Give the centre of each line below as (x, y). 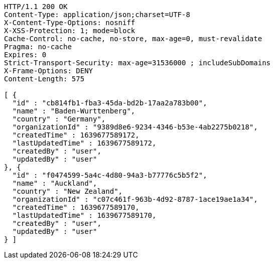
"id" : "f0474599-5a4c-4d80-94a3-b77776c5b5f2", (110, 175)
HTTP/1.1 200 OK (36, 7)
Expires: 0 (25, 55)
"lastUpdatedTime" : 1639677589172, (84, 143)
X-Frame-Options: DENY (49, 71)
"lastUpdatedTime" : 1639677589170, (84, 215)
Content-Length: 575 (44, 79)
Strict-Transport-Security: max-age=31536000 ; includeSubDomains (138, 63)
